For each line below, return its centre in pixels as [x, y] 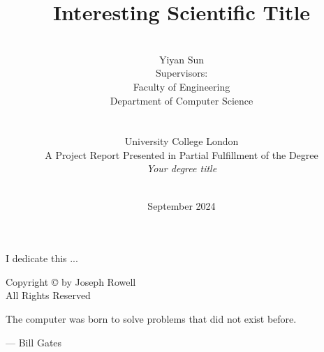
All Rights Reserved [48, 295]
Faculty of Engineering [182, 86]
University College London [182, 141]
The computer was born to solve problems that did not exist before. [151, 319]
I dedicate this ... [42, 258]
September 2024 [182, 205]
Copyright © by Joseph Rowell [71, 281]
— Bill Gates [34, 342]
